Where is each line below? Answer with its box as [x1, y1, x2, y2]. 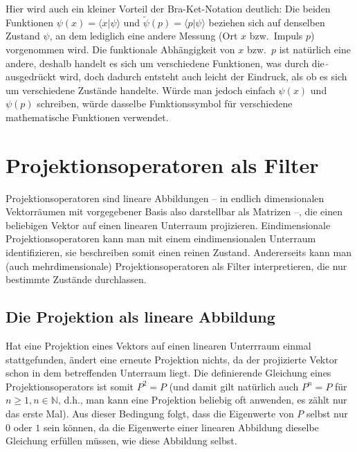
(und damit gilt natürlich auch [169, 379, 299, 393]
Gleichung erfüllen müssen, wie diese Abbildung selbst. [6, 433, 237, 448]
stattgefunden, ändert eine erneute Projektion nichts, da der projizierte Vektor [6, 352, 338, 366]
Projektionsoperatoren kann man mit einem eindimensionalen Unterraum [6, 231, 316, 246]
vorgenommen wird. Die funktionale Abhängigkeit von [6, 42, 235, 56]
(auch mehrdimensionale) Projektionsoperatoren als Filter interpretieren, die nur [6, 258, 347, 273]
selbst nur [306, 406, 348, 421]
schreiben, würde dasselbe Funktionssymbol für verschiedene [37, 96, 293, 111]
